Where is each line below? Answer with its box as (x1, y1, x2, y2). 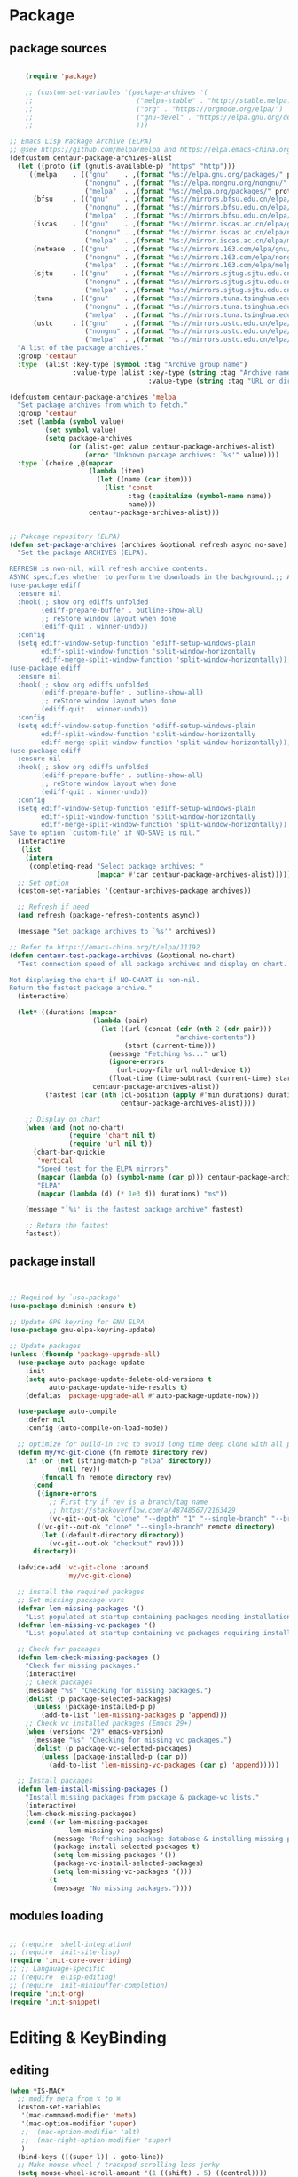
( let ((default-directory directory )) (41, 1530, 184, 1539)
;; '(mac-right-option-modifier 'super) (20, 2135, 173, 2145)
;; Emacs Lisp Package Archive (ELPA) (9, 137, 153, 147)
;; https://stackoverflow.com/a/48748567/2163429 (48, 1506, 237, 1515)
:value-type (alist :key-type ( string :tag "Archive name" (72, 368, 295, 377)
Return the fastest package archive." (9, 983, 153, 993)
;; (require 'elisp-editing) (9, 1973, 117, 1982)
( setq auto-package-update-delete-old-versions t (25, 1374, 213, 1384)
